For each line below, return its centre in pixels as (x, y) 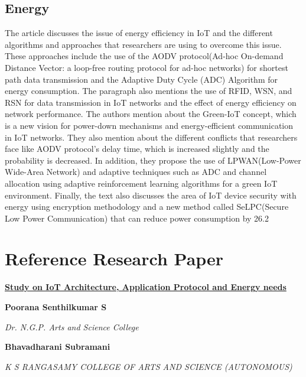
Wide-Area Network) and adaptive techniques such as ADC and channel (136, 172)
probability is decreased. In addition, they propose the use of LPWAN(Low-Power (153, 160)
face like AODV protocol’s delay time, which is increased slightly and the (137, 149)
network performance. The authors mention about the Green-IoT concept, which (151, 114)
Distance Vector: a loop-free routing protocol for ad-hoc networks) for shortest (147, 67)
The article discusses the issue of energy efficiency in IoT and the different (139, 33)
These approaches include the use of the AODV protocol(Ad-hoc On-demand (144, 56)
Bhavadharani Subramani (58, 347)
